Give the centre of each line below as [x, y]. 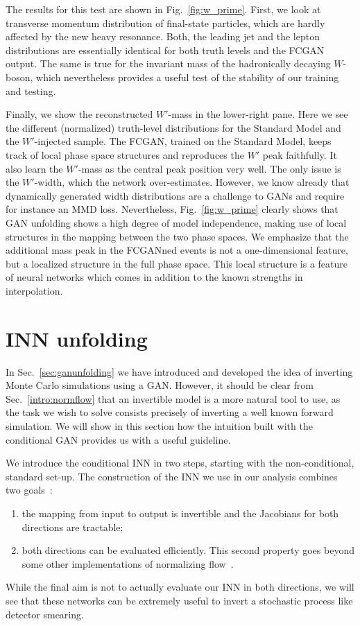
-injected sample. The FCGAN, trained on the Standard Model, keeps [183, 141]
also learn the [34, 168]
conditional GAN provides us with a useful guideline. [118, 439]
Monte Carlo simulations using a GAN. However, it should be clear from [160, 385]
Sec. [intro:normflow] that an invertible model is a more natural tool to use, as [173, 398]
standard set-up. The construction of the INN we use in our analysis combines [172, 476]
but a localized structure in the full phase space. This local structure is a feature [177, 263]
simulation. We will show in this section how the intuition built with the [159, 425]
